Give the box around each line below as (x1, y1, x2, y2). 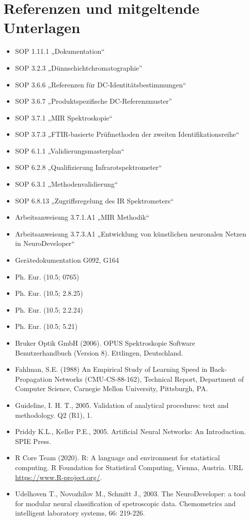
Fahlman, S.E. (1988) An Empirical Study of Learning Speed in (15, 364, 208, 374)
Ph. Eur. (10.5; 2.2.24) (15, 304, 83, 315)
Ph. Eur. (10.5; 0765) (15, 271, 79, 281)
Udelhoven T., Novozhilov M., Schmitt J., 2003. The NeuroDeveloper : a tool (15, 488, 246, 499)
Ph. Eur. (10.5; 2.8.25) (15, 288, 83, 298)
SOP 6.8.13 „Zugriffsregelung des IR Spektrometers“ (15, 195, 174, 205)
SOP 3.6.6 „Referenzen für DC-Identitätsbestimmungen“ (15, 79, 186, 89)
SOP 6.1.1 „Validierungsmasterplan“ (15, 145, 125, 156)
